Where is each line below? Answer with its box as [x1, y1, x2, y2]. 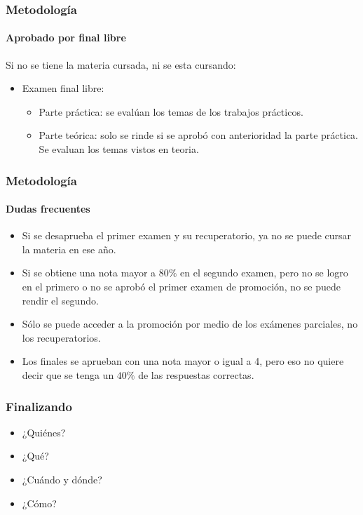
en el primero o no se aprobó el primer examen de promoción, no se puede [22, 279, 341, 294]
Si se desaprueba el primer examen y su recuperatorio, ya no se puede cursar [22, 228, 352, 243]
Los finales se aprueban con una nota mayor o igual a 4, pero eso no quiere [22, 354, 344, 368]
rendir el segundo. [22, 293, 99, 307]
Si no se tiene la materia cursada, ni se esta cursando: [6, 57, 236, 72]
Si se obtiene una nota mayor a [22, 265, 156, 280]
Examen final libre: [22, 81, 104, 95]
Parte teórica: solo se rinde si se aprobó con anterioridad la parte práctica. [39, 128, 359, 142]
